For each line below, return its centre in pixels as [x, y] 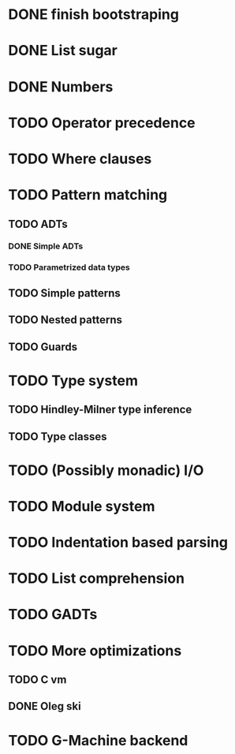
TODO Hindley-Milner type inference [100, 410]
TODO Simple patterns [64, 293]
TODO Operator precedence [102, 123]
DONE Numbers [61, 86]
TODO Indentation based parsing [118, 543]
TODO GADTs [53, 615]
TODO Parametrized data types [69, 267]
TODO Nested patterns [65, 320]
